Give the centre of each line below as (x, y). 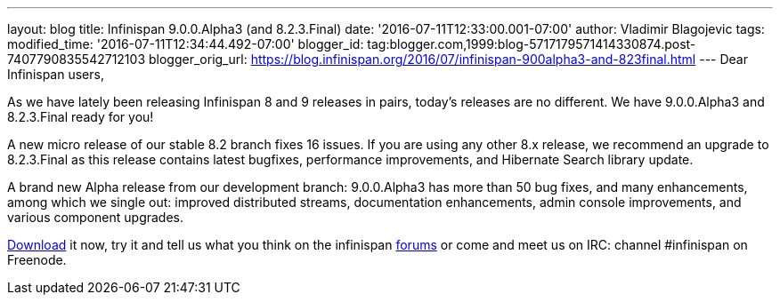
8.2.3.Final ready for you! (81, 117)
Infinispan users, (56, 74)
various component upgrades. (96, 217)
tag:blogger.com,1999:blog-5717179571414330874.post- (532, 44)
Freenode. (37, 260)
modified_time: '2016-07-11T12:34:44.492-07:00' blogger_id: (186, 44)
